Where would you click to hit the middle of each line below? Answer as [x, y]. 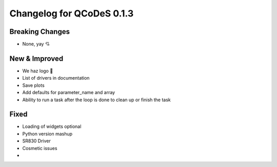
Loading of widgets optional [52, 126]
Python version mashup [47, 134]
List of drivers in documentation [56, 78]
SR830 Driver [36, 141]
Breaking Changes [40, 32]
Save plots [33, 85]
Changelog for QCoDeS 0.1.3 [72, 13]
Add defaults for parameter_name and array [69, 92]
